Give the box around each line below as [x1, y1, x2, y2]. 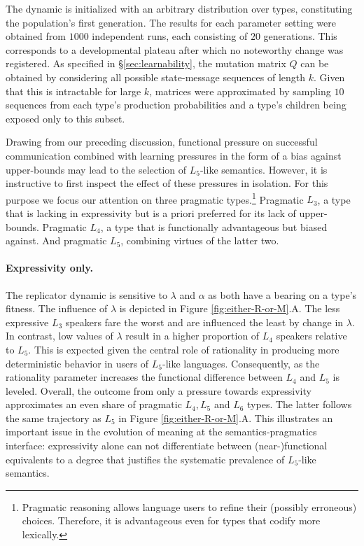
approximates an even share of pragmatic [6, 397, 182, 412]
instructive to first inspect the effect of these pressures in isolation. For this [6, 176, 328, 190]
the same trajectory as [6, 410, 101, 425]
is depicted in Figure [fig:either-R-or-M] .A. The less [119, 301, 340, 316]
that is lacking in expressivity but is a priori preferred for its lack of [6, 205, 296, 220]
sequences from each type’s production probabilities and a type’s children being [6, 97, 346, 112]
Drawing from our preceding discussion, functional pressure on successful [6, 134, 318, 149]
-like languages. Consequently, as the [162, 356, 320, 370]
